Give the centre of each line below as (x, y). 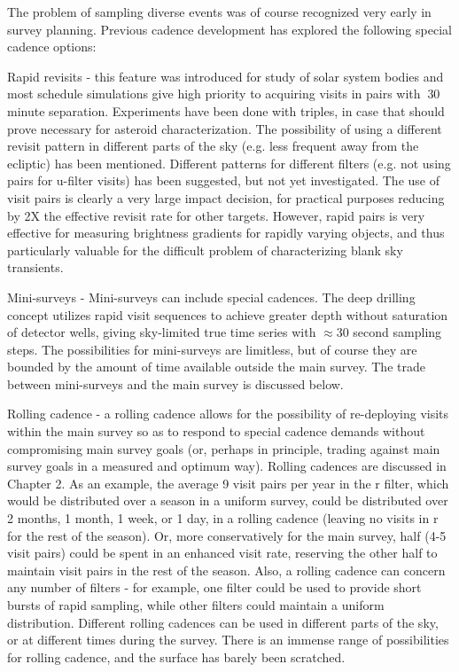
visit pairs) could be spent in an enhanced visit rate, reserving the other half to (222, 553)
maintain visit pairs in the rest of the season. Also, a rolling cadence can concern (226, 570)
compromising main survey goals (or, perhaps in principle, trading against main (224, 448)
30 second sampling (389, 332)
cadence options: (52, 47)
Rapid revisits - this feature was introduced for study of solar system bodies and (226, 76)
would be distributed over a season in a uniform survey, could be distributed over (228, 500)
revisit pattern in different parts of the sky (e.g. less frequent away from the (213, 146)
